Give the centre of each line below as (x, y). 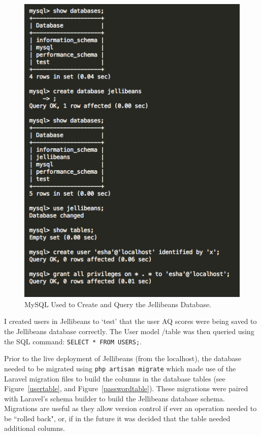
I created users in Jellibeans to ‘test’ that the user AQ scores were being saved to (130, 321)
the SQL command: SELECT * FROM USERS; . (73, 341)
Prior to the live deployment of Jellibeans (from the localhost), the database (123, 358)
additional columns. (35, 428)
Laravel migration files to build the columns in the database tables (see (115, 378)
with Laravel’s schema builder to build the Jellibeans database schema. (115, 398)
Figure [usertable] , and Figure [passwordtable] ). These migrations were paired (126, 388)
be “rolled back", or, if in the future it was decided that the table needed (117, 418)
